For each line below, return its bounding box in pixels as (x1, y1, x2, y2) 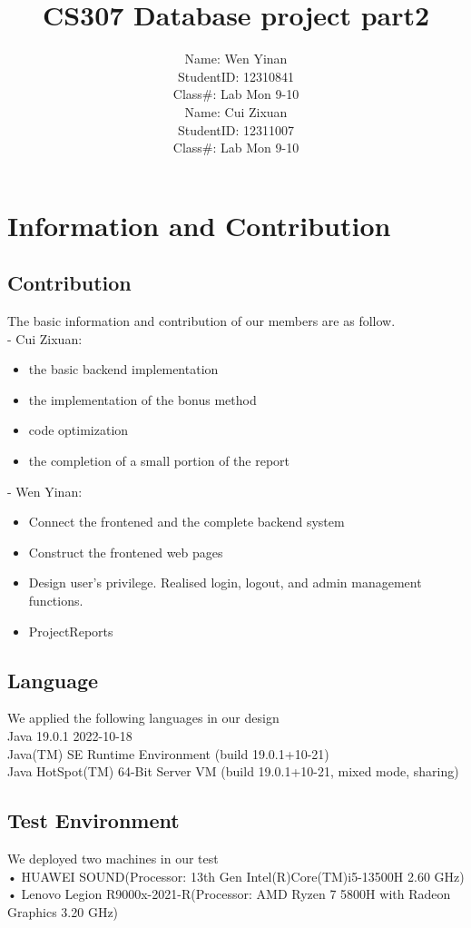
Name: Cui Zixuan (184, 102, 288, 121)
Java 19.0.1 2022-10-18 (7, 726, 132, 745)
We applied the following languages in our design (7, 708, 280, 727)
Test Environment (7, 806, 180, 834)
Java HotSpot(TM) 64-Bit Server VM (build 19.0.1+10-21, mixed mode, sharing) (7, 762, 459, 781)
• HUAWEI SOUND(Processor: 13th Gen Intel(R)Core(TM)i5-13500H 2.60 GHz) (7, 866, 465, 885)
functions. (28, 591, 83, 610)
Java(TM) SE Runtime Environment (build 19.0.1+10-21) (7, 744, 329, 763)
